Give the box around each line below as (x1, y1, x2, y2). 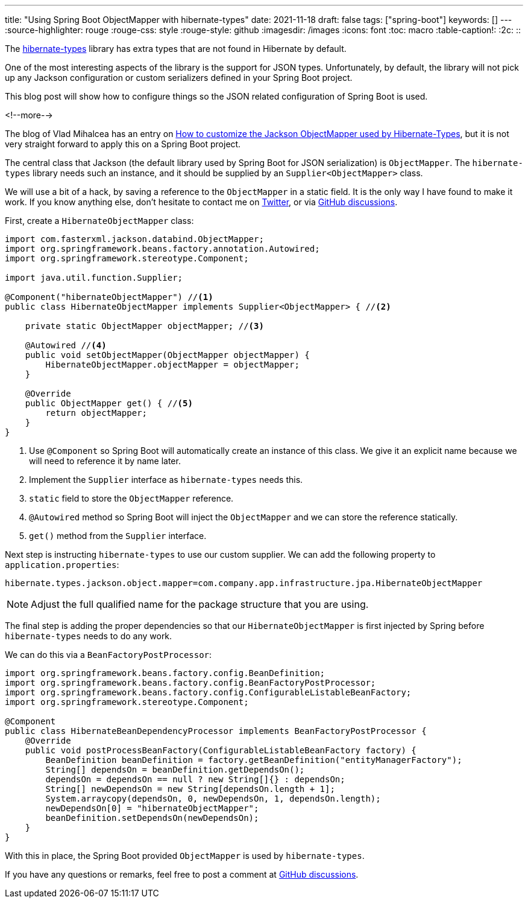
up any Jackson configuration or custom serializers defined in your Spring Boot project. (5, 72, 353, 83)
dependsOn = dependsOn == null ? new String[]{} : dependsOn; (45, 774, 345, 784)
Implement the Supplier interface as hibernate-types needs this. (29, 474, 303, 485)
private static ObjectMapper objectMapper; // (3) (25, 321, 264, 331)
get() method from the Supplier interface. (29, 531, 207, 541)
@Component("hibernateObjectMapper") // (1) (5, 292, 213, 302)
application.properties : (5, 560, 119, 570)
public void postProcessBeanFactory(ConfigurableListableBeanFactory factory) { (25, 745, 416, 755)
